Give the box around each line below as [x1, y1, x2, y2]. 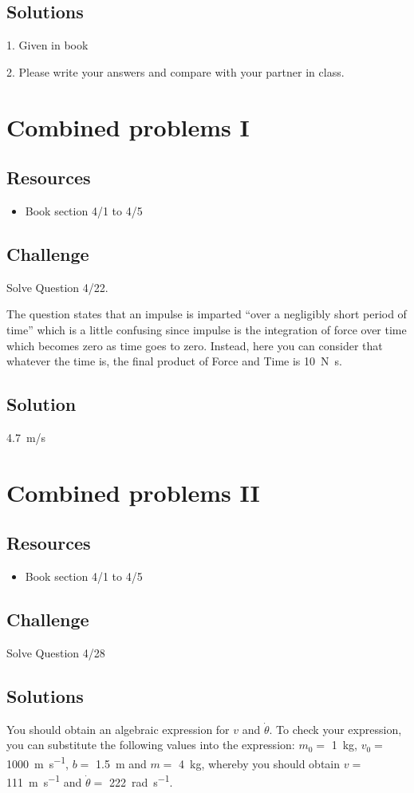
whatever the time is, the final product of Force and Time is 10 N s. [6, 353, 342, 369]
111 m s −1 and [6, 771, 82, 790]
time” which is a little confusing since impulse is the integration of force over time [6, 321, 407, 337]
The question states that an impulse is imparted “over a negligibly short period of [6, 306, 407, 322]
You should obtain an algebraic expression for [6, 720, 230, 737]
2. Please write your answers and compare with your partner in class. [6, 63, 345, 80]
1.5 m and [95, 755, 147, 771]
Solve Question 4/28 [6, 644, 105, 661]
